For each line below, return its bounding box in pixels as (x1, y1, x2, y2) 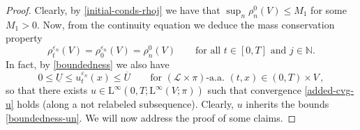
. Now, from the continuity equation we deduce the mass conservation (36, 17, 335, 31)
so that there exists (6, 83, 88, 97)
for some (310, 3, 347, 17)
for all (195, 46, 221, 56)
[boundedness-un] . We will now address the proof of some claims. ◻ (6, 110, 297, 124)
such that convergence (207, 83, 302, 97)
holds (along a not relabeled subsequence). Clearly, (17, 97, 234, 111)
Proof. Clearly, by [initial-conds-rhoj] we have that (6, 3, 220, 17)
